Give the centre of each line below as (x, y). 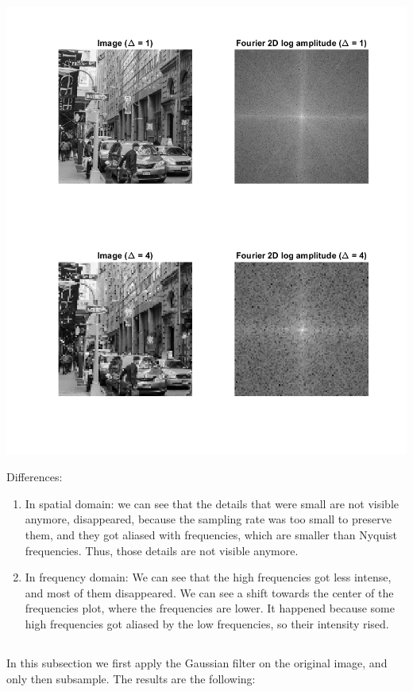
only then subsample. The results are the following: (131, 678)
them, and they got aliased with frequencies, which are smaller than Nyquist (211, 535)
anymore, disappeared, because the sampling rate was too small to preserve (208, 519)
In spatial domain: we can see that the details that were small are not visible (212, 503)
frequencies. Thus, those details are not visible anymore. (162, 550)
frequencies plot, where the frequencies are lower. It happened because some (210, 608)
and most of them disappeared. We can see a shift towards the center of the (209, 592)
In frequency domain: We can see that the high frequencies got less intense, (208, 577)
